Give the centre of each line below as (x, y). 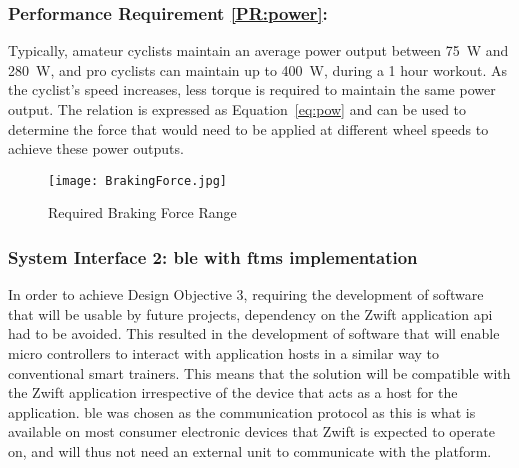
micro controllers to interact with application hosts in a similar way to (223, 353)
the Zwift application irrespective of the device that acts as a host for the (233, 392)
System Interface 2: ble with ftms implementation (213, 256)
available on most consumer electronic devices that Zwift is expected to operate (251, 431)
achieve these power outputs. (96, 148)
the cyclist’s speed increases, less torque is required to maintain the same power (252, 89)
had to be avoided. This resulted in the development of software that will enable (254, 333)
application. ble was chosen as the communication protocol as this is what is (242, 411)
